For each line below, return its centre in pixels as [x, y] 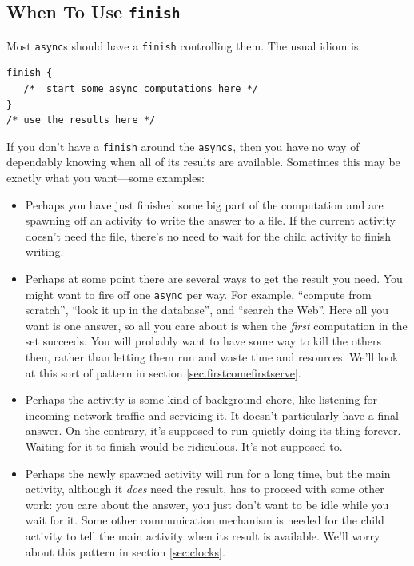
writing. [44, 251]
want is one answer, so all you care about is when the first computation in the [216, 325]
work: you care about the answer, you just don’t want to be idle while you [207, 504]
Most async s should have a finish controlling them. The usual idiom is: [184, 45]
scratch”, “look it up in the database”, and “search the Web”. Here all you [207, 310]
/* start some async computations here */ [141, 89]
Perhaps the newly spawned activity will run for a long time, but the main [208, 473]
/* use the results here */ [81, 120]
